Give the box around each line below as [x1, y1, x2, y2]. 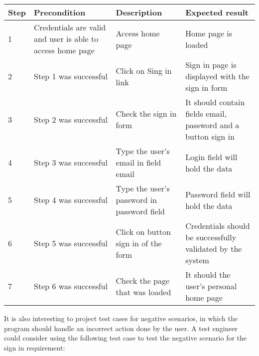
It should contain [185, 96, 245, 108]
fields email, [185, 108, 227, 119]
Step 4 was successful [34, 194, 108, 205]
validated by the [185, 243, 242, 254]
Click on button [116, 225, 171, 237]
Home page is [185, 27, 232, 39]
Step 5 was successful [34, 237, 108, 249]
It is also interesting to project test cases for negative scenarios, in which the [4, 313, 238, 323]
